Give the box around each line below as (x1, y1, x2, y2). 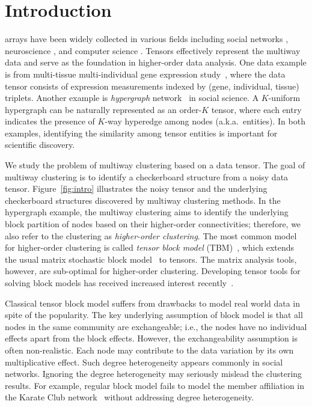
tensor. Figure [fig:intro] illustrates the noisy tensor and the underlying (5, 182, 268, 195)
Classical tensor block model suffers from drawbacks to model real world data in (5, 296, 301, 309)
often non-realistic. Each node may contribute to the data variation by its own (5, 343, 294, 356)
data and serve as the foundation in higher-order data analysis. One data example (5, 56, 307, 69)
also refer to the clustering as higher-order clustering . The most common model (5, 229, 297, 242)
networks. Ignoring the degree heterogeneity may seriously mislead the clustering (5, 367, 302, 380)
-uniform (268, 91, 301, 104)
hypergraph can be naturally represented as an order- (5, 103, 202, 115)
